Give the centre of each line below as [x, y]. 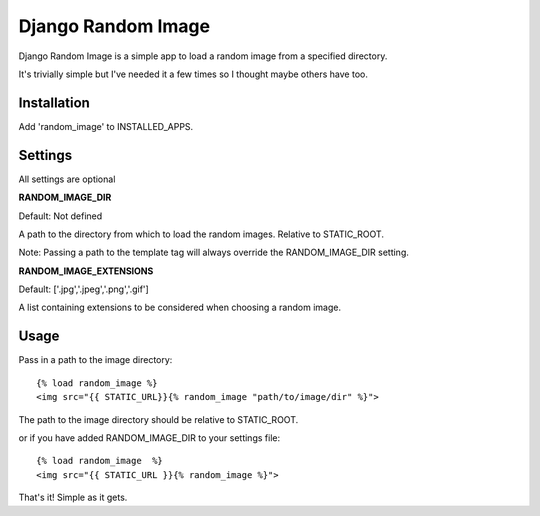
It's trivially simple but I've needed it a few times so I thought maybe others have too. [193, 74]
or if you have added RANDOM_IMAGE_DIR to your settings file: [149, 437]
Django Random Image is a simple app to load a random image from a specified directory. [203, 56]
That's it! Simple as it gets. [73, 497]
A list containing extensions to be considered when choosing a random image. [180, 307]
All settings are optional [67, 179]
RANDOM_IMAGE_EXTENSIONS [86, 271]
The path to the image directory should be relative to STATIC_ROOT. [158, 419]
